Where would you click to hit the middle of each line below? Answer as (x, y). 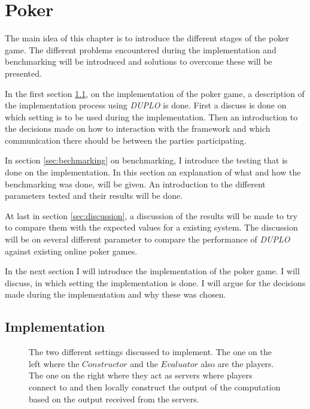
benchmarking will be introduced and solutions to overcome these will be (139, 61)
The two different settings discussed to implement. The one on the (150, 352)
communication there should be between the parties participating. (126, 140)
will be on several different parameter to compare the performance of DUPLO (148, 239)
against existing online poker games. (71, 251)
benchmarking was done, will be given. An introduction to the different (135, 184)
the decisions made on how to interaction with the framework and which (138, 128)
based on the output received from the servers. (114, 399)
